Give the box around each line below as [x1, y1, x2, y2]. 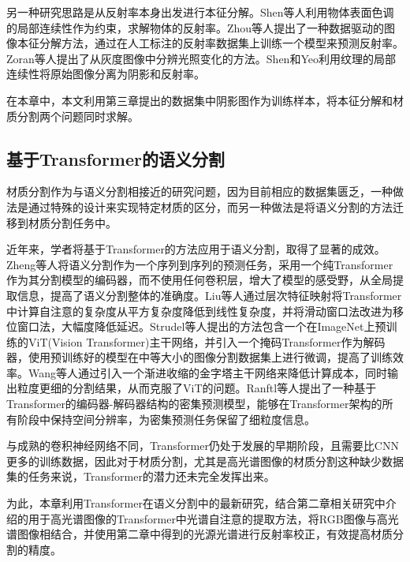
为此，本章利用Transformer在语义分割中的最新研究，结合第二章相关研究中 [6, 495, 386, 511]
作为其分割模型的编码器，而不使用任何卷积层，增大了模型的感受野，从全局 [6, 272, 393, 288]
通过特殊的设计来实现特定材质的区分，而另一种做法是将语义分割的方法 [28, 198, 393, 215]
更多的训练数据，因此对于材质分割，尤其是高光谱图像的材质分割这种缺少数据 [6, 452, 404, 469]
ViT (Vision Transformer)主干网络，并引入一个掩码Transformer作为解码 [28, 333, 386, 350]
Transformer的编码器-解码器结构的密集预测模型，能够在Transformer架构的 [6, 395, 382, 412]
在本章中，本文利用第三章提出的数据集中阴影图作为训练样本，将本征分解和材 [6, 92, 404, 108]
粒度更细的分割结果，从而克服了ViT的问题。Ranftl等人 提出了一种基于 [17, 380, 377, 396]
